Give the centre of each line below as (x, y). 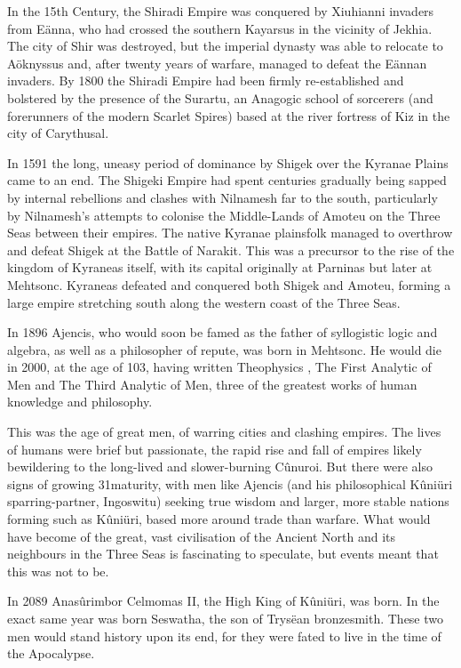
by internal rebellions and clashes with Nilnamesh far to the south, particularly (223, 197)
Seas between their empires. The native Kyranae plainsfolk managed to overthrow (230, 233)
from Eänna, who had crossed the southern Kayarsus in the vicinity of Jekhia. (220, 28)
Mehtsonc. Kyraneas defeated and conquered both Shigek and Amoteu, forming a (229, 284)
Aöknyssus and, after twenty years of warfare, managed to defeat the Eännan (217, 63)
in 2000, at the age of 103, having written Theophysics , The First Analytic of (219, 367)
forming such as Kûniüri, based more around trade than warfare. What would (219, 519)
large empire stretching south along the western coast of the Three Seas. (204, 302)
